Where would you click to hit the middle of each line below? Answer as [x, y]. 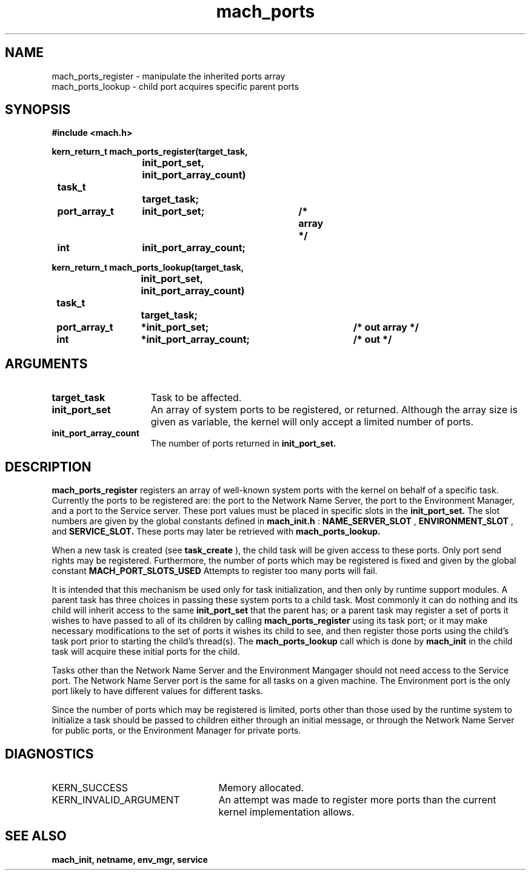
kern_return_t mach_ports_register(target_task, [150, 152]
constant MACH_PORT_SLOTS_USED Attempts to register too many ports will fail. [215, 571]
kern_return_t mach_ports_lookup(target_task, [148, 268]
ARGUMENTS [46, 363]
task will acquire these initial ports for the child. [146, 652]
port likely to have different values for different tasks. [157, 691]
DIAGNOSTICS [49, 754]
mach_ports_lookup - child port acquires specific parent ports [175, 86]
